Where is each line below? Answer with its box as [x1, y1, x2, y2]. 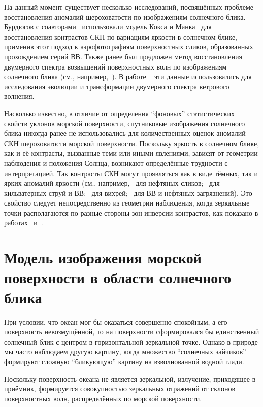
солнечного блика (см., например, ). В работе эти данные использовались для [4, 71, 252, 82]
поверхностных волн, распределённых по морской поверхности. [4, 393, 202, 403]
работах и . [4, 217, 43, 228]
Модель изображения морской [4, 247, 202, 268]
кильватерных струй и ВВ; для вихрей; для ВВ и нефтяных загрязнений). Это [4, 187, 252, 198]
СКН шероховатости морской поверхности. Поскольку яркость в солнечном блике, [4, 138, 259, 148]
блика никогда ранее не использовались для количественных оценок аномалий [4, 128, 246, 139]
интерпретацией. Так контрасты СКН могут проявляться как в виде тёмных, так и [4, 167, 258, 178]
